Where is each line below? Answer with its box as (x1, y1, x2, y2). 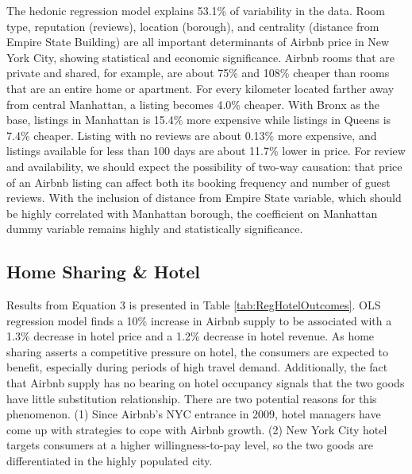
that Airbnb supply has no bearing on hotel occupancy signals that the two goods (6, 375, 405, 391)
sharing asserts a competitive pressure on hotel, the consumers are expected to (6, 343, 389, 359)
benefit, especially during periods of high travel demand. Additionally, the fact (6, 359, 388, 375)
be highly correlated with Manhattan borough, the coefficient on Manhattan (6, 204, 378, 221)
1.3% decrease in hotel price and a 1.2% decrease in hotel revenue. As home (6, 328, 375, 344)
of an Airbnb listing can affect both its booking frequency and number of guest (6, 173, 391, 190)
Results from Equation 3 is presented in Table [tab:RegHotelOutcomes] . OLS (6, 297, 381, 313)
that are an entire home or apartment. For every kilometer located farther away (6, 80, 395, 96)
